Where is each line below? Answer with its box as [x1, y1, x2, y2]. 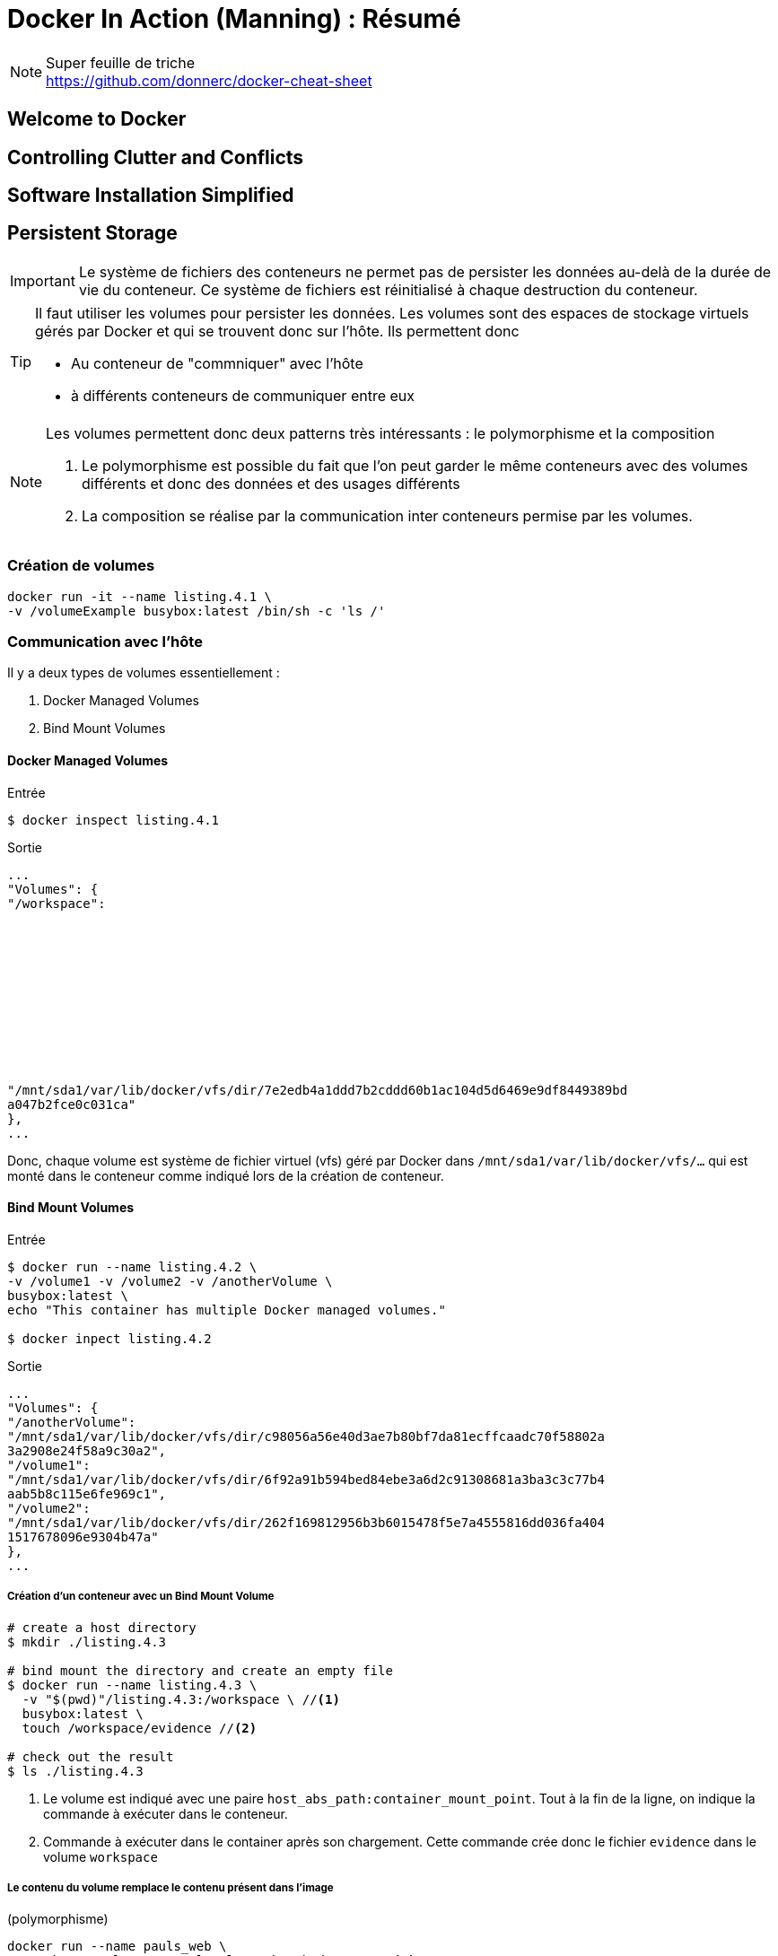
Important [10, 271, 75, 290]
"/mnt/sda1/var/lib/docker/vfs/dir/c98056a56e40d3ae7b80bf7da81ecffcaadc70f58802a [7, 1428, 605, 1444]
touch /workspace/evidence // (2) [22, 1720, 258, 1735]
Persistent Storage [7, 222, 178, 245]
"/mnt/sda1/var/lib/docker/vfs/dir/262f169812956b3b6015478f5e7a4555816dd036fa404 [7, 1515, 605, 1530]
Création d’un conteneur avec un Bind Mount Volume [7, 1590, 275, 1603]
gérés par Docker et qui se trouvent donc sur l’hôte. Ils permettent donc [35, 321, 520, 340]
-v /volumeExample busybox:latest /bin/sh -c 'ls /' [7, 603, 386, 618]
